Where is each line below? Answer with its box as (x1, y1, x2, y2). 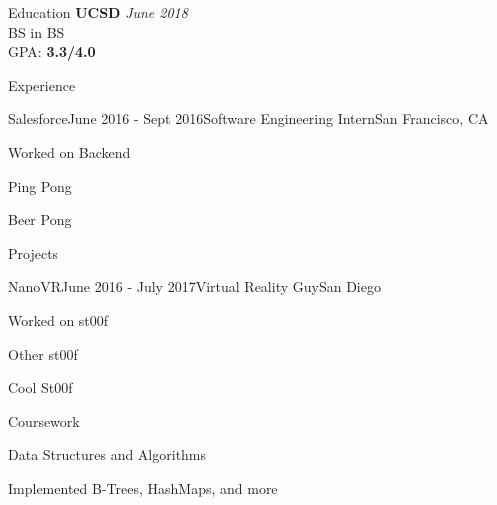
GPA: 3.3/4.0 (8, 41, 96, 62)
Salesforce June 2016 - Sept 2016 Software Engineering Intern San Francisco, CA (8, 108, 489, 129)
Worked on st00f (8, 309, 109, 330)
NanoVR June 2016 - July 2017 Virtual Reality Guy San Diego (8, 276, 381, 297)
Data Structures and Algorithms (8, 444, 207, 465)
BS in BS (8, 21, 65, 42)
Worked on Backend (8, 141, 131, 162)
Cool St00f (8, 377, 73, 398)
